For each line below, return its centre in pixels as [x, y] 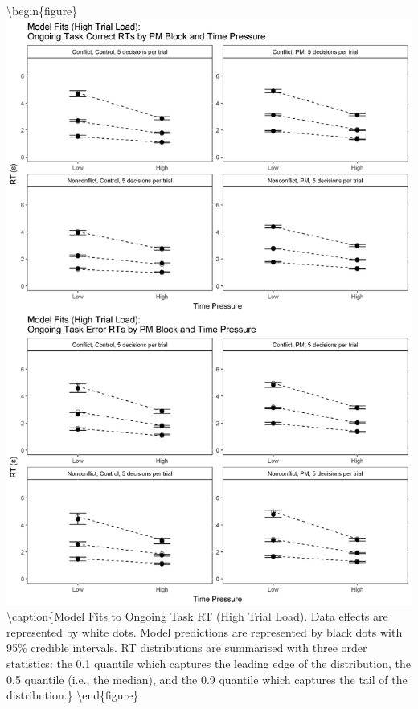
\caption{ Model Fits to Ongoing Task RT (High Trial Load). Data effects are [197, 616]
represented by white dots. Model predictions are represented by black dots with [205, 631]
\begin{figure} [42, 10]
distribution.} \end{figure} [73, 695]
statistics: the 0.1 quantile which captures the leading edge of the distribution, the [209, 663]
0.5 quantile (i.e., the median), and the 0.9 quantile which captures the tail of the [207, 679]
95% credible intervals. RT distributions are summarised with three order [187, 648]
